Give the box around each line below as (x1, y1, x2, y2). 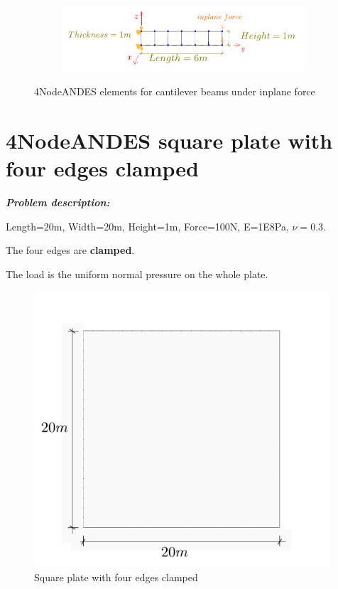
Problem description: (6, 195, 110, 210)
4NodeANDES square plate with (6, 126, 333, 155)
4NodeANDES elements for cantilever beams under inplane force (34, 84, 315, 99)
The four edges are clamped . (6, 243, 135, 258)
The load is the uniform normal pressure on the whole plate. (6, 267, 268, 282)
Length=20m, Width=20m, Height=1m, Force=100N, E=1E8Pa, (6, 218, 289, 233)
